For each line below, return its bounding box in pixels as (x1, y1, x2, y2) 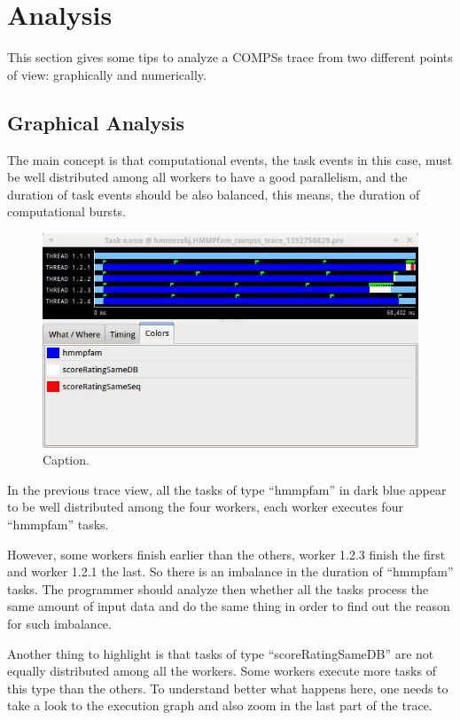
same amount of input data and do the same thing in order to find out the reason (7, 597, 450, 615)
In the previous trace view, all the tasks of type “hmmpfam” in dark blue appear (7, 480, 447, 498)
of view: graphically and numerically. (7, 65, 207, 83)
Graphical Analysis (7, 108, 185, 136)
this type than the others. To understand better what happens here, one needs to (7, 678, 448, 697)
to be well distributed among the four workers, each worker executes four (7, 497, 403, 516)
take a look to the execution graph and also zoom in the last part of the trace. (7, 696, 433, 715)
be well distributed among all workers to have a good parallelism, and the (7, 168, 408, 186)
